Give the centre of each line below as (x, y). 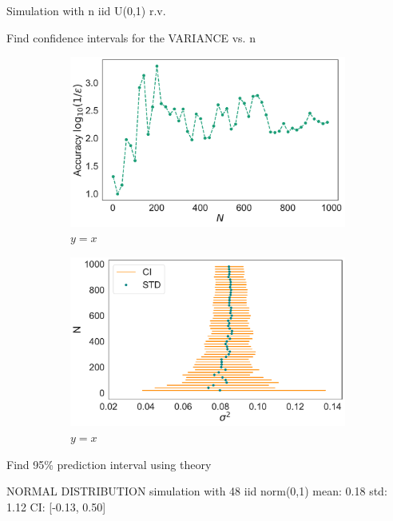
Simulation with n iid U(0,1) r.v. (86, 10)
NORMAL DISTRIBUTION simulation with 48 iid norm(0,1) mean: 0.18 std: (197, 491)
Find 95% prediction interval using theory (109, 464)
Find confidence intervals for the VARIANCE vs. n (131, 37)
